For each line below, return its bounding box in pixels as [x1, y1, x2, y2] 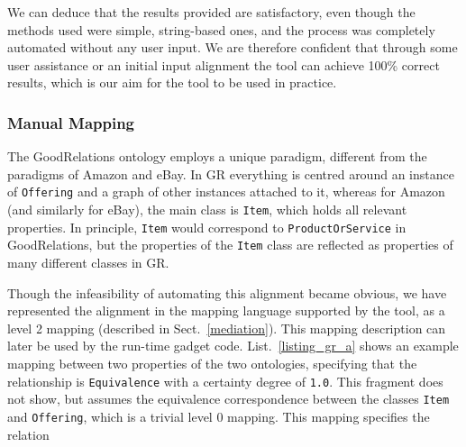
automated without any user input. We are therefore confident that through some [7, 38, 458, 57]
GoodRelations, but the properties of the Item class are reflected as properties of [7, 235, 453, 254]
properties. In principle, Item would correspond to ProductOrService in [7, 217, 407, 236]
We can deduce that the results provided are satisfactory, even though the [7, 3, 416, 21]
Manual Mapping [7, 111, 135, 133]
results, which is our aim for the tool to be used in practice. [7, 73, 337, 92]
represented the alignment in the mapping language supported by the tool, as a [7, 301, 445, 320]
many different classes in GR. [7, 253, 169, 271]
